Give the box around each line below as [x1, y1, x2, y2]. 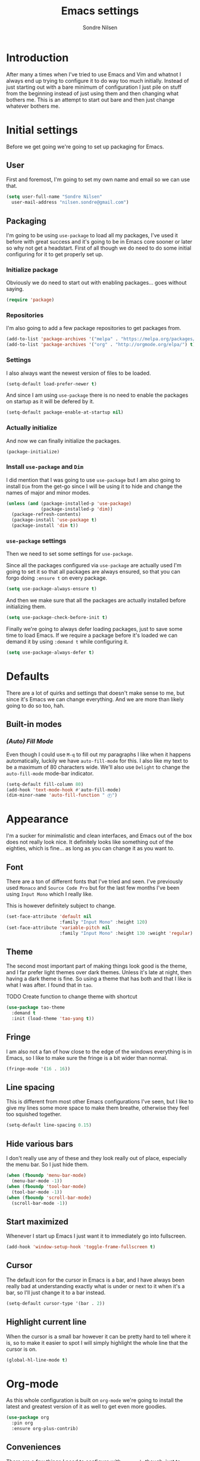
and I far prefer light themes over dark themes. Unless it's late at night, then [6, 969, 192, 976]
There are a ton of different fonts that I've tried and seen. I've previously [6, 878, 183, 885]
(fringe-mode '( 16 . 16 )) [6, 1065, 70, 1072]
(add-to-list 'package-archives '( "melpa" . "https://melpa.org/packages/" [6, 336, 198, 342]
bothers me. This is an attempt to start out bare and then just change [6, 96, 175, 103]
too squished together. [6, 1111, 62, 1118]
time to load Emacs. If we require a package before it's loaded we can [6, 632, 177, 639]
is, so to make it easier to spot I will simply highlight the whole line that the [6, 1339, 188, 1346]
